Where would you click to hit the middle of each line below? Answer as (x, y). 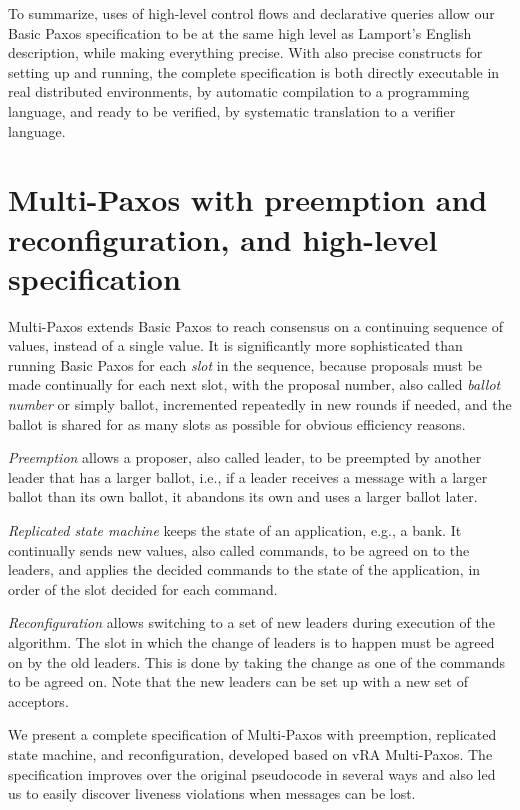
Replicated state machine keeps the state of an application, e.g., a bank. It (235, 530)
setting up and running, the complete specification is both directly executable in (254, 71)
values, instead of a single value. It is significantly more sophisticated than (235, 345)
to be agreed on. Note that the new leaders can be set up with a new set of (238, 681)
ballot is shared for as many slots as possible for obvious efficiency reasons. (237, 423)
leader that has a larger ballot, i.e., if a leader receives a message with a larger (248, 476)
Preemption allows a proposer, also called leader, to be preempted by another (245, 457)
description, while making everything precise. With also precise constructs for (245, 52)
